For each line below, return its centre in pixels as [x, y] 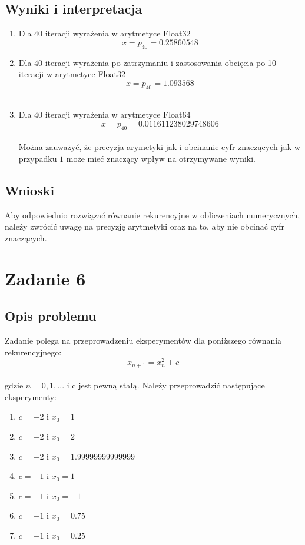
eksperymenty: [31, 396]
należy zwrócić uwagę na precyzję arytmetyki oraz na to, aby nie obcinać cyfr [145, 226]
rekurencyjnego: [33, 352]
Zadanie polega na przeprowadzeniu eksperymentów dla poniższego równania [143, 340]
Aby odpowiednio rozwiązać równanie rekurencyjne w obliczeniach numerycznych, [152, 215]
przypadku [38, 158]
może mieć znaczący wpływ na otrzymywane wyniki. [161, 158]
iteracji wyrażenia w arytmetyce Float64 [118, 114]
